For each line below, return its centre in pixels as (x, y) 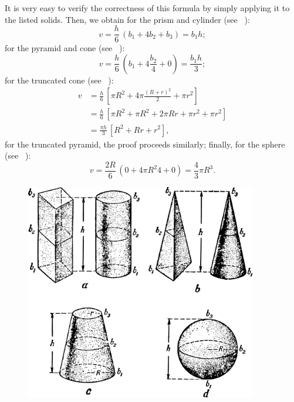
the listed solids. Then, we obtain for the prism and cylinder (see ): (127, 19)
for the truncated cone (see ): (59, 80)
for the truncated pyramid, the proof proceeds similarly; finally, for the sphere (145, 144)
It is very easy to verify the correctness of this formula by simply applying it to (147, 8)
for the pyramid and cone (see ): (65, 48)
